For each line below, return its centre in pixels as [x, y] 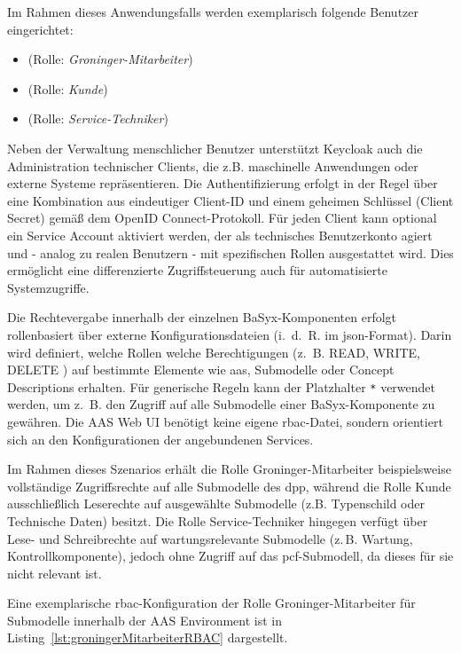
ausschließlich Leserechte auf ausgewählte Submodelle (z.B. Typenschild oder [216, 504]
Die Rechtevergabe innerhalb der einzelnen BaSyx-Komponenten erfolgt [202, 317]
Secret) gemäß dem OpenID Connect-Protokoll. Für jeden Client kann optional [222, 218]
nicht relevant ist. [55, 573]
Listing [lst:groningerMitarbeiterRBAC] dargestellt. [148, 637]
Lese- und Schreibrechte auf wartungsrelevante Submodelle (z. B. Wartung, [210, 538]
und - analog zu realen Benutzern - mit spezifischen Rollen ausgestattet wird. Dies [230, 252]
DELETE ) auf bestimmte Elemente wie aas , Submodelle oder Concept [201, 370]
